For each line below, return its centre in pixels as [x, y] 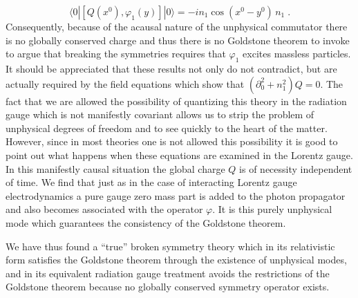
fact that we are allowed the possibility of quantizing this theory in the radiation [176, 101]
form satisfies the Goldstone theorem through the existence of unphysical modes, [176, 260]
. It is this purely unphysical [272, 209]
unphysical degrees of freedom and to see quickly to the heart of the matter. [167, 128]
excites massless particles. [297, 54]
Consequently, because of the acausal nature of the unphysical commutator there [177, 26]
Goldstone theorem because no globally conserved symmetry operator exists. [168, 287]
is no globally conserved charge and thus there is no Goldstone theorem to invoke [178, 40]
